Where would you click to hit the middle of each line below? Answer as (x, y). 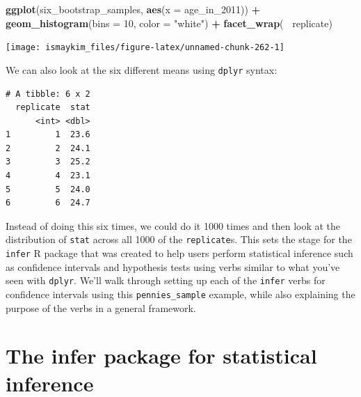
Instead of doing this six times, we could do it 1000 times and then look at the (173, 225)
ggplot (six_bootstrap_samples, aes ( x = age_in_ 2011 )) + (133, 9)
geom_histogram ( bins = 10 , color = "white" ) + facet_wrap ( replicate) (169, 23)
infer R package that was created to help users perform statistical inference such (179, 253)
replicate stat (53, 108)
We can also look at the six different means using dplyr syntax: (142, 69)
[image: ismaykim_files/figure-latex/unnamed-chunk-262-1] (145, 48)
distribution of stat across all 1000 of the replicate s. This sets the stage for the (179, 239)
